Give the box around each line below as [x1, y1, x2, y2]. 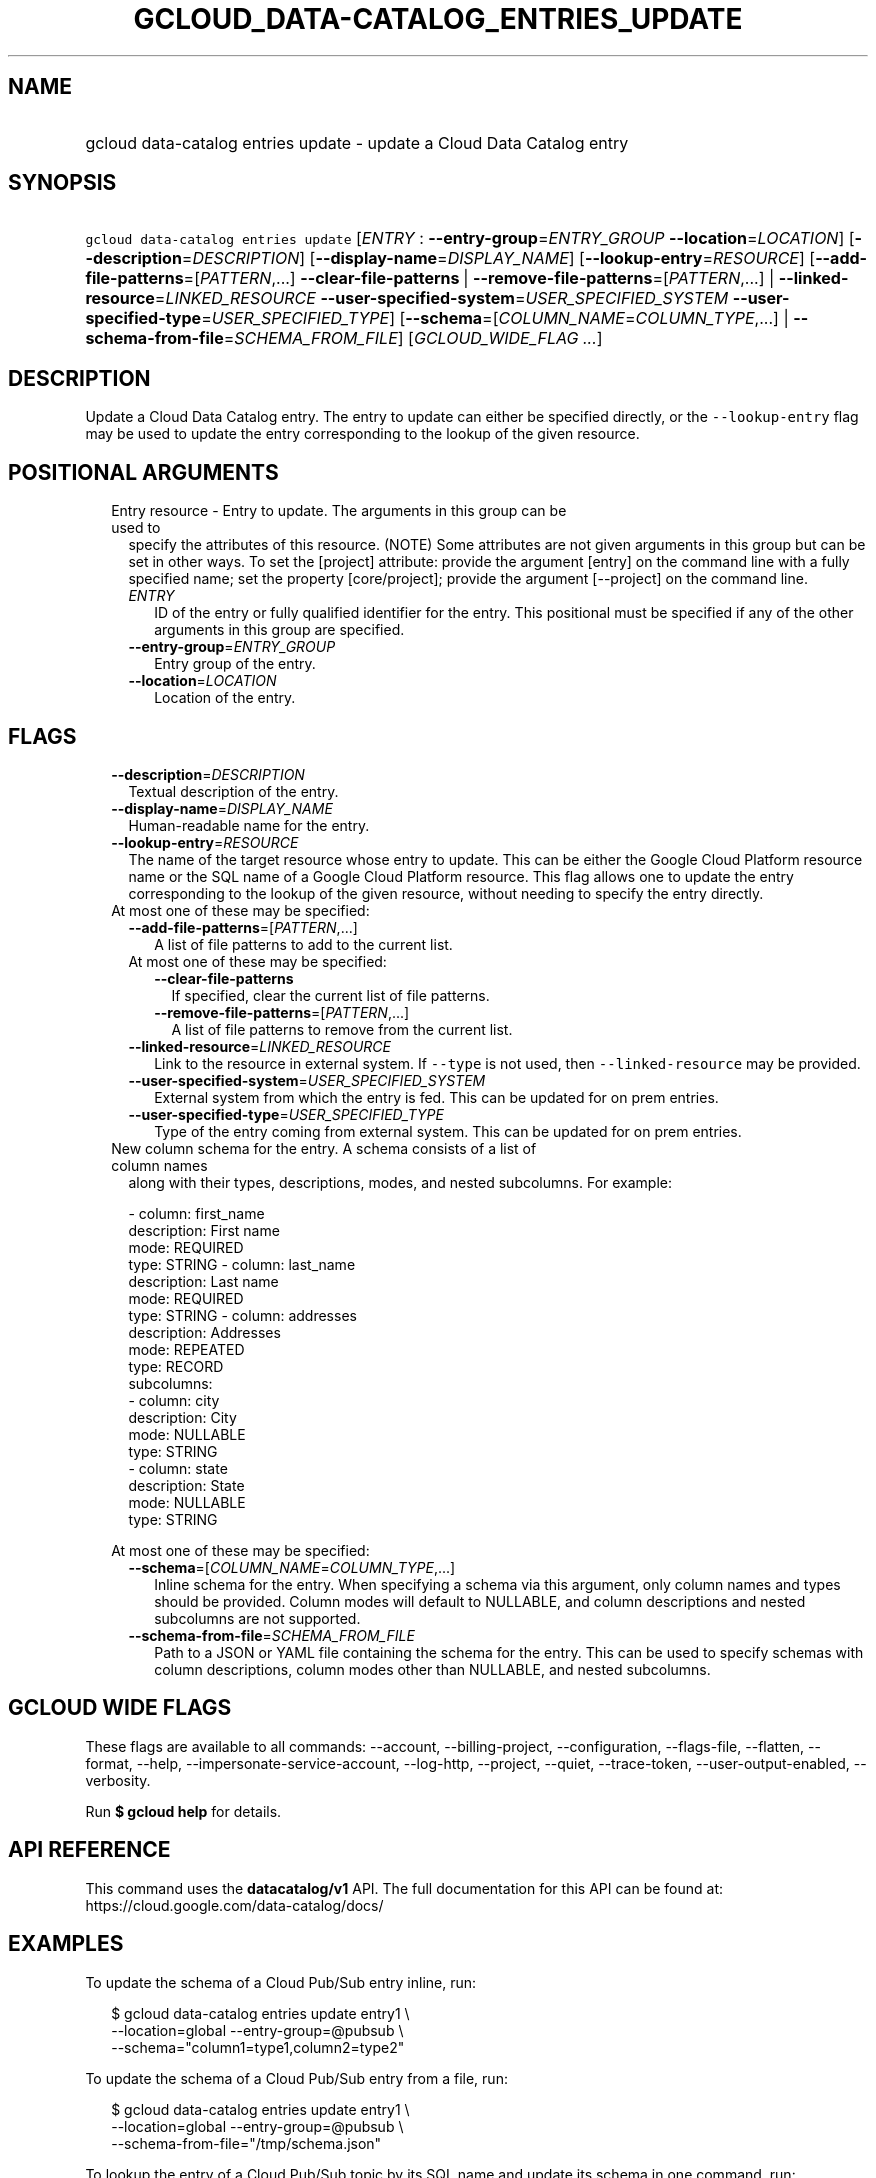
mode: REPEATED [128, 1340, 245, 1358]
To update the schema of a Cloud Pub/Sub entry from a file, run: [85, 2069, 508, 2087]
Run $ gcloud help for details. [85, 1802, 282, 1820]
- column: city [128, 1391, 220, 1409]
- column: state [128, 1459, 228, 1477]
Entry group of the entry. [154, 655, 316, 673]
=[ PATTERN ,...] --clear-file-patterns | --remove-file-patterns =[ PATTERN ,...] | [183, 268, 775, 289]
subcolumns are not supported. [154, 1609, 361, 1627]
